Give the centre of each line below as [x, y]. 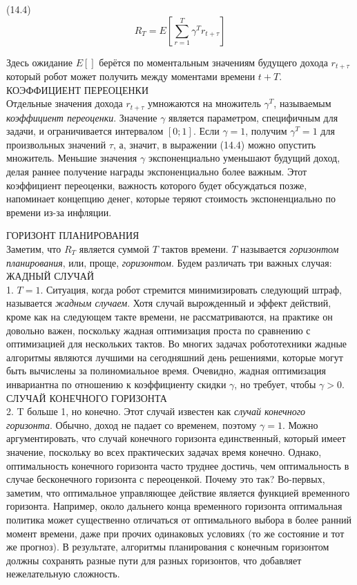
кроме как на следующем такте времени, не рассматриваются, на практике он [170, 316]
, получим [266, 131]
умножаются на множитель [204, 103]
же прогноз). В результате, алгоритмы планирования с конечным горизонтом [168, 547]
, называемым [302, 103]
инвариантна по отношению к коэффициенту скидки [116, 384]
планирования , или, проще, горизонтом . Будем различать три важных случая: [169, 262]
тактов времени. [195, 249]
